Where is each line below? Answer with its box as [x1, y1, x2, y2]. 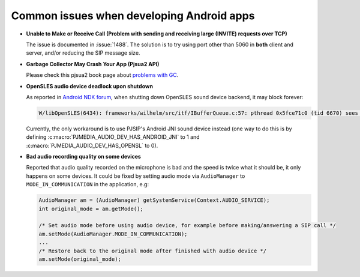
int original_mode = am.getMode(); [38, 205, 143, 212]
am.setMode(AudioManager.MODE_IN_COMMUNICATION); [38, 230, 188, 237]
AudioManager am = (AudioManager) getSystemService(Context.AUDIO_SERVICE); [38, 197, 270, 204]
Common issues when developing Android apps [11, 9, 255, 22]
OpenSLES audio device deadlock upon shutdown [26, 82, 153, 90]
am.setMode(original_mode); [38, 255, 121, 263]
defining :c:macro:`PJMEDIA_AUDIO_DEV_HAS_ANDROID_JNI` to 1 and [26, 133, 200, 141]
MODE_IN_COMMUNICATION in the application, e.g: [26, 181, 149, 188]
